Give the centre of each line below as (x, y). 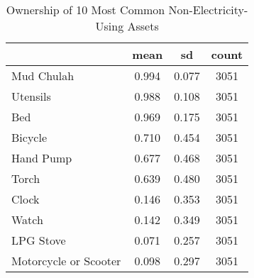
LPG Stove (39, 240)
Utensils (31, 96)
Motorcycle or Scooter (66, 261)
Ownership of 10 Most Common (85, 10)
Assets (143, 26)
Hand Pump (42, 158)
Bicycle (29, 137)
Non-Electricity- (208, 10)
